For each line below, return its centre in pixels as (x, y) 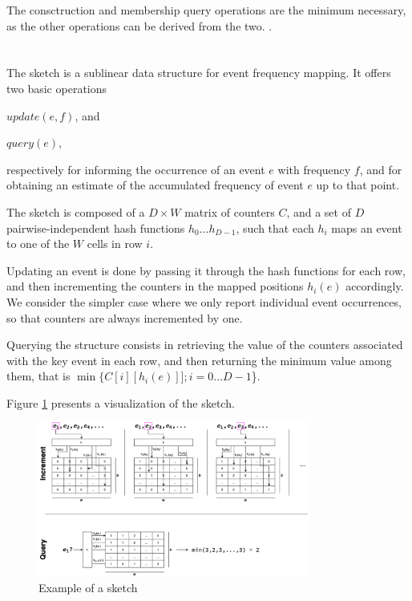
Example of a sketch (88, 588)
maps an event (367, 227)
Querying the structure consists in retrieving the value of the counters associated (205, 345)
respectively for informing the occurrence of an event (136, 169)
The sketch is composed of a (76, 211)
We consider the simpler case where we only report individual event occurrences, (204, 301)
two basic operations (57, 88)
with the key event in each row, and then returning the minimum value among (199, 360)
